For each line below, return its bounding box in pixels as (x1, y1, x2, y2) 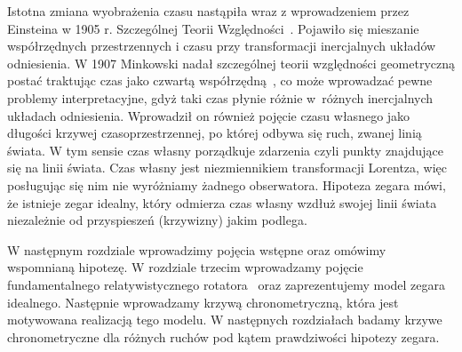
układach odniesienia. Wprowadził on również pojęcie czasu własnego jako (7, 106, 410, 124)
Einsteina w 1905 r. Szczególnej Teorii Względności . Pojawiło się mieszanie (7, 19, 419, 37)
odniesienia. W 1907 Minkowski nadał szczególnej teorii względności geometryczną (7, 53, 455, 72)
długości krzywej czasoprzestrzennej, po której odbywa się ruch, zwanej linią (7, 124, 422, 142)
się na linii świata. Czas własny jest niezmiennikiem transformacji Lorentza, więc (7, 158, 448, 177)
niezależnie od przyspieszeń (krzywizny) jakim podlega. (7, 211, 307, 229)
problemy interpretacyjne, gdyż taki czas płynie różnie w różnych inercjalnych (7, 88, 434, 107)
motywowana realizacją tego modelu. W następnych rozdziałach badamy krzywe (7, 310, 442, 329)
